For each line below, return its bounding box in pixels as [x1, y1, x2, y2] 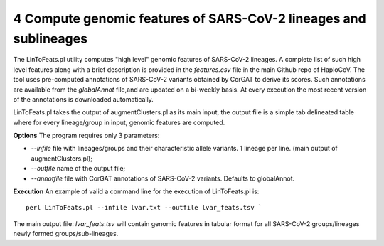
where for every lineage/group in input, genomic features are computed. [13, 118, 225, 127]
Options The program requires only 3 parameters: [13, 132, 160, 140]
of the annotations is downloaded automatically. [13, 95, 154, 103]
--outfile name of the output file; [31, 164, 126, 173]
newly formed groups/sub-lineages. [13, 230, 119, 238]
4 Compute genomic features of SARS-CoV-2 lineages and [13, 11, 366, 26]
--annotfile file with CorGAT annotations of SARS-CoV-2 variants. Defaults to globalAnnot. [31, 174, 295, 183]
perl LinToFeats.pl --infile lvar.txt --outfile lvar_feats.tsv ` [26, 203, 262, 212]
